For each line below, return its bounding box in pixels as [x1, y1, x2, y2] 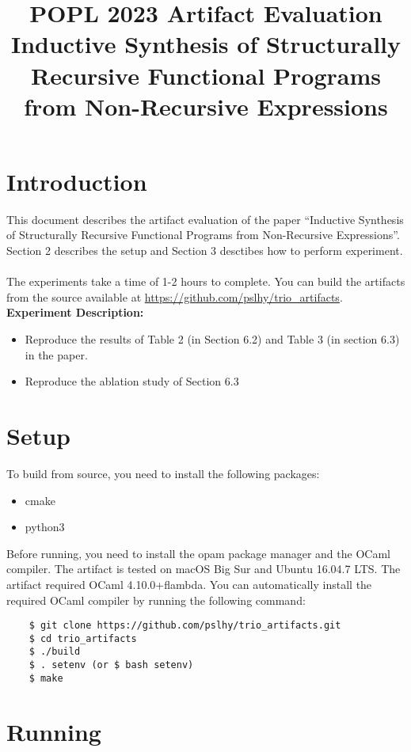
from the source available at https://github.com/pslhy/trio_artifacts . [6, 288, 343, 305]
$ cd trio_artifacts [29, 632, 137, 644]
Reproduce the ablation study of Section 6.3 [25, 373, 239, 389]
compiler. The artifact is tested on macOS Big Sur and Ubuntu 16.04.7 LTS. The [6, 560, 401, 577]
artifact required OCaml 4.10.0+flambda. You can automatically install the [6, 575, 372, 592]
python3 [25, 518, 65, 535]
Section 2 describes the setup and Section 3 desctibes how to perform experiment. [6, 242, 403, 259]
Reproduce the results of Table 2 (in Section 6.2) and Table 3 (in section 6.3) [25, 331, 400, 348]
